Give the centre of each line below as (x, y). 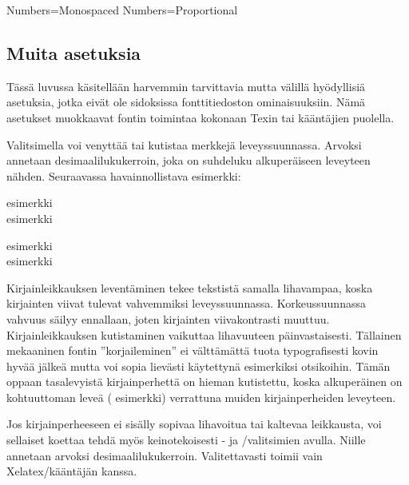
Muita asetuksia (74, 52)
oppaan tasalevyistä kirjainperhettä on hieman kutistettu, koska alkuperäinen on (204, 382)
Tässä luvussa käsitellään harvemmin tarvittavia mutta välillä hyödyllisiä (186, 86)
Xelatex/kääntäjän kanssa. (72, 471)
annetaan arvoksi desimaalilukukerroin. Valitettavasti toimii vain (165, 455)
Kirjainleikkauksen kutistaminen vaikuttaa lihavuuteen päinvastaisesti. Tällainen (204, 334)
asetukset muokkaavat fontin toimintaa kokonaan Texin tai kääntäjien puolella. (201, 117)
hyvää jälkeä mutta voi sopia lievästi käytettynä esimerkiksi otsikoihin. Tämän (199, 366)
